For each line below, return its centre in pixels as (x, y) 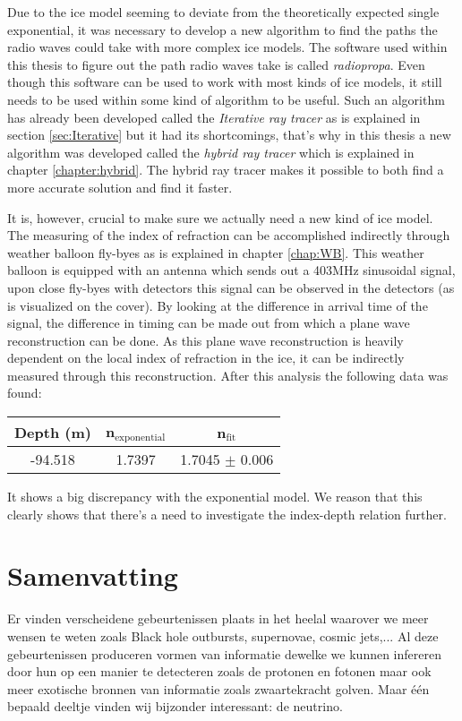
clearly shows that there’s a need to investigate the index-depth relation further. (227, 514)
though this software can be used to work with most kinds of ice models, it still (225, 82)
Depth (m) (53, 432)
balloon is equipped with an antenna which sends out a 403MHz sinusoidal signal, (231, 270)
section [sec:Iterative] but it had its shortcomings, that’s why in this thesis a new (229, 135)
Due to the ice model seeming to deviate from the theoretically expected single (223, 12)
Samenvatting (93, 575)
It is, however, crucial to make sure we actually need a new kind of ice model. (220, 217)
